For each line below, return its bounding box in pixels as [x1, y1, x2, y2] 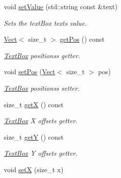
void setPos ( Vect [4, 66, 55, 77]
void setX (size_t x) [4, 164, 64, 174]
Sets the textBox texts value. [4, 17, 87, 28]
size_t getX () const [4, 99, 64, 109]
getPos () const [60, 34, 105, 44]
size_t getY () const [4, 131, 64, 142]
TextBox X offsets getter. [4, 115, 78, 126]
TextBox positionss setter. [4, 82, 80, 93]
